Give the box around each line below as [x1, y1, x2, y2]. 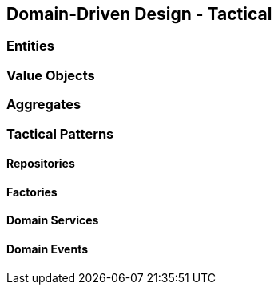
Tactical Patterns [6, 125, 114, 142]
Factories [6, 184, 58, 199]
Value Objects [6, 67, 95, 83]
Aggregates [6, 96, 81, 113]
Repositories [6, 156, 75, 171]
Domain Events [6, 241, 88, 256]
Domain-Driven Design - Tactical [6, 4, 272, 24]
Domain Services [6, 213, 99, 228]
